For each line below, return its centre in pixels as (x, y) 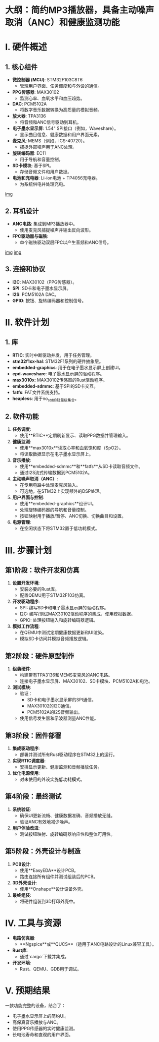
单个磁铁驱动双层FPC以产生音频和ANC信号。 (65, 242)
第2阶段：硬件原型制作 (40, 656)
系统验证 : (21, 809)
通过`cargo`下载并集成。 (44, 956)
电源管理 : (21, 522)
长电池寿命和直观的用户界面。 (42, 1035)
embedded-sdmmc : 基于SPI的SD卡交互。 (55, 386)
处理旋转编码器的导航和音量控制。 (54, 510)
